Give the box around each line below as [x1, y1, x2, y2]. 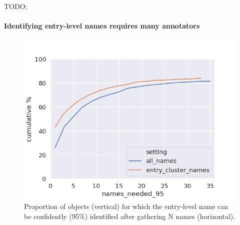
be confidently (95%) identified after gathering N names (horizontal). [24, 210, 235, 221]
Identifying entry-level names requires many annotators [4, 20, 200, 31]
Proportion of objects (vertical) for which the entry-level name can [24, 200, 228, 211]
